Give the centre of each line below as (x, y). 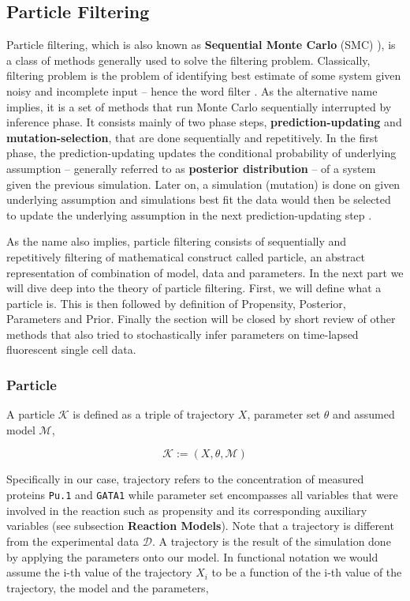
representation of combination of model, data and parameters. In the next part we (205, 272)
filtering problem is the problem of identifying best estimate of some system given (204, 75)
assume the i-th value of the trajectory (99, 572)
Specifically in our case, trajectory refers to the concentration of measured (185, 479)
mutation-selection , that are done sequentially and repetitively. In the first (192, 137)
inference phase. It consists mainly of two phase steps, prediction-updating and (204, 122)
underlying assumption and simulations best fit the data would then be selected (199, 199)
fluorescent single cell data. (71, 349)
